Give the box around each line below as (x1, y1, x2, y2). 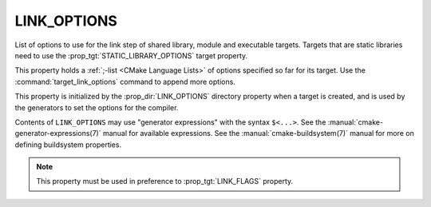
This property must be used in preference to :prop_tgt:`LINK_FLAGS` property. (36, 177, 294, 186)
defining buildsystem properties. (14, 140, 122, 149)
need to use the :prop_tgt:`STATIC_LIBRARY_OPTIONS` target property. (14, 50, 248, 60)
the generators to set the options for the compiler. (14, 102, 179, 112)
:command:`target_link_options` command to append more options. (14, 77, 235, 86)
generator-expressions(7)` (14, 129, 101, 138)
